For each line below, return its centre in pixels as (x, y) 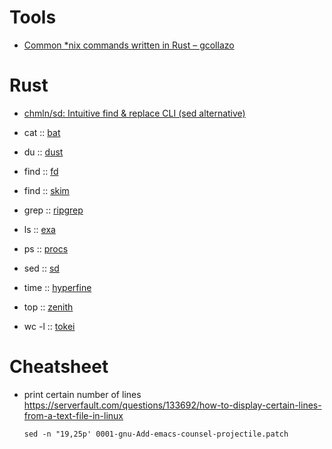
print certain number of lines (82, 394)
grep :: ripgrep (53, 210)
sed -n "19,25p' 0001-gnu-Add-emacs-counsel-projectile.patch (156, 434)
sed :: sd (41, 268)
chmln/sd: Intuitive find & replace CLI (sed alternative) (134, 113)
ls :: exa (39, 229)
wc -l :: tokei (49, 326)
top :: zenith (48, 307)
